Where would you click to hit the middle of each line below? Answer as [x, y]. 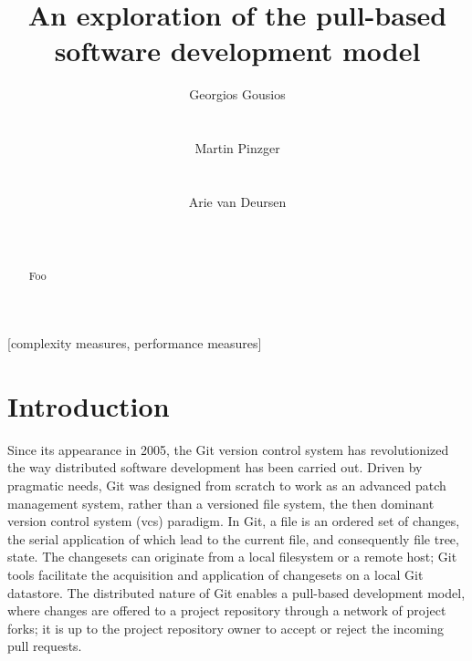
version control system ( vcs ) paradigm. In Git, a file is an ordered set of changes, [234, 521]
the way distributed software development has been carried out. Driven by [215, 467]
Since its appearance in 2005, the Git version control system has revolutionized [228, 449]
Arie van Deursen [237, 201]
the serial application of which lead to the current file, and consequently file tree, [233, 538]
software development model [237, 51]
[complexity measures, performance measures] [135, 343]
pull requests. [45, 646]
